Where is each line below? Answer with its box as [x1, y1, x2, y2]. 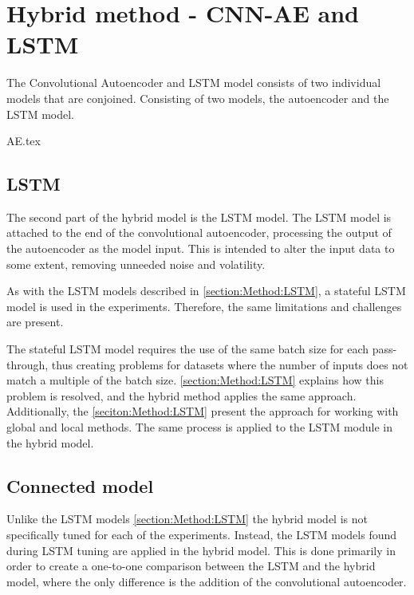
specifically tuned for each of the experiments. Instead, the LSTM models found [6, 526, 397, 542]
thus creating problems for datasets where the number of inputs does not [51, 356, 408, 372]
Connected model [6, 473, 154, 498]
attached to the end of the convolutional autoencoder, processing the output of [6, 224, 392, 241]
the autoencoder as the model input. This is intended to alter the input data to [6, 240, 395, 257]
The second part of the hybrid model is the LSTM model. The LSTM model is [6, 208, 392, 225]
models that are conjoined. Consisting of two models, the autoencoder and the [6, 89, 389, 106]
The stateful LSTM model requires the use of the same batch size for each [6, 341, 369, 357]
